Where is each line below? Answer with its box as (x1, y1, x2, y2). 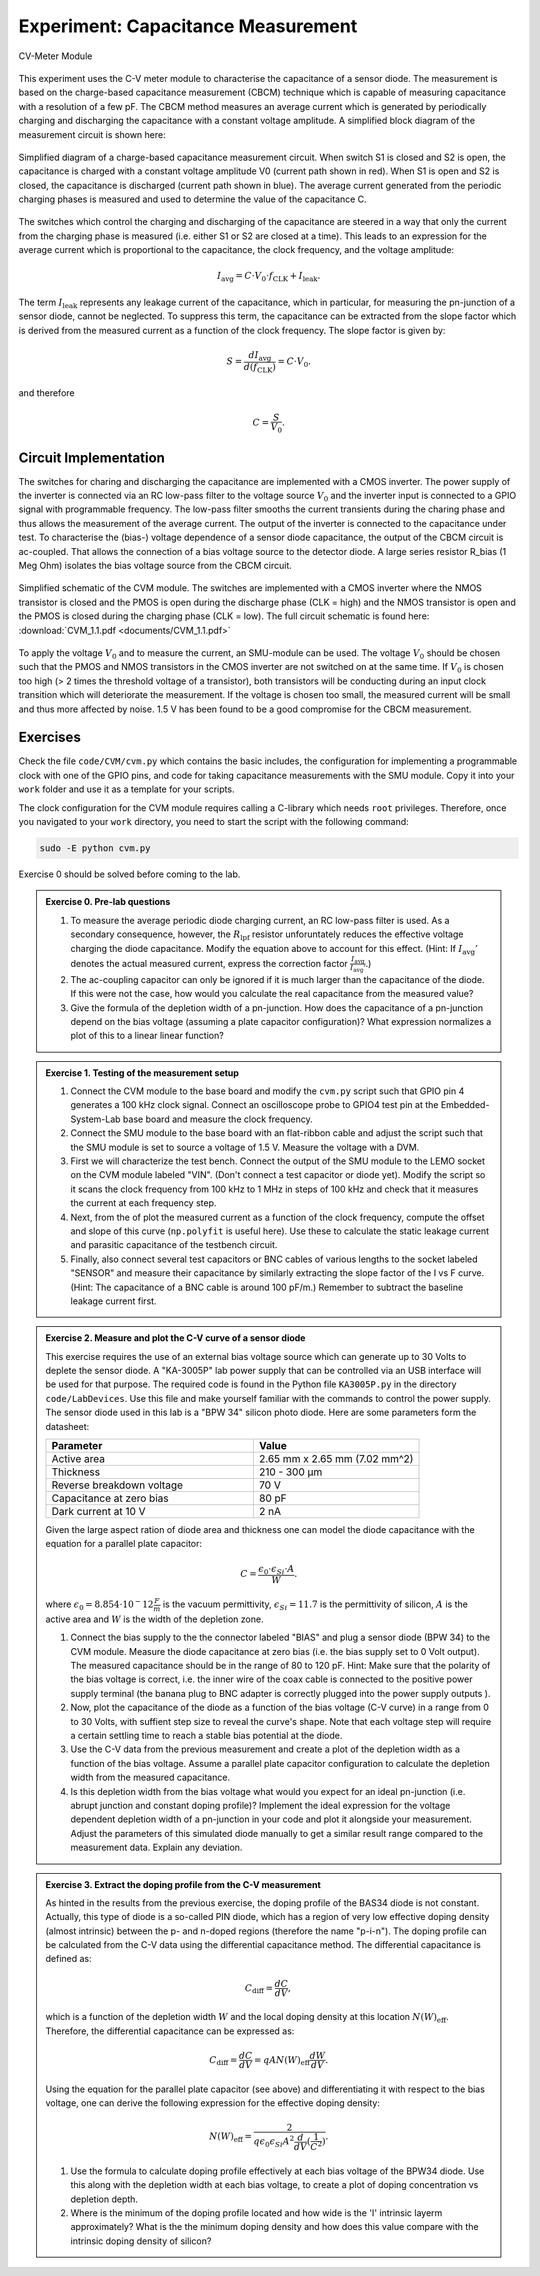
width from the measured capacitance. (70, 1771, 230, 1784)
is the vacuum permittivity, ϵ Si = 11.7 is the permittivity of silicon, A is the (162, 1598, 469, 1612)
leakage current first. (70, 1295, 157, 1307)
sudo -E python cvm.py (39, 843, 151, 854)
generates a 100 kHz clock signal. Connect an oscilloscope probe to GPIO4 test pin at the (70, 1099, 439, 1111)
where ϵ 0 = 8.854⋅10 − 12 (45, 1597, 154, 1612)
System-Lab (70, 1113, 121, 1125)
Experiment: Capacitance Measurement (18, 15, 358, 37)
